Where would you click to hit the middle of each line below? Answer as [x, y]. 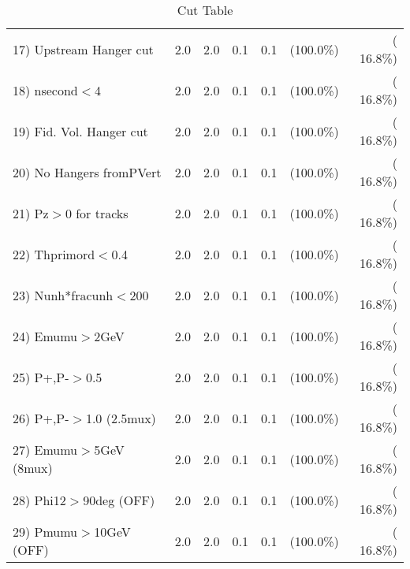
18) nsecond [45, 90]
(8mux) [33, 468]
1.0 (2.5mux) [121, 418]
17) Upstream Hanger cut [83, 49]
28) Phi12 [39, 500]
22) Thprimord [54, 254]
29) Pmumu [45, 532]
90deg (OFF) [119, 500]
